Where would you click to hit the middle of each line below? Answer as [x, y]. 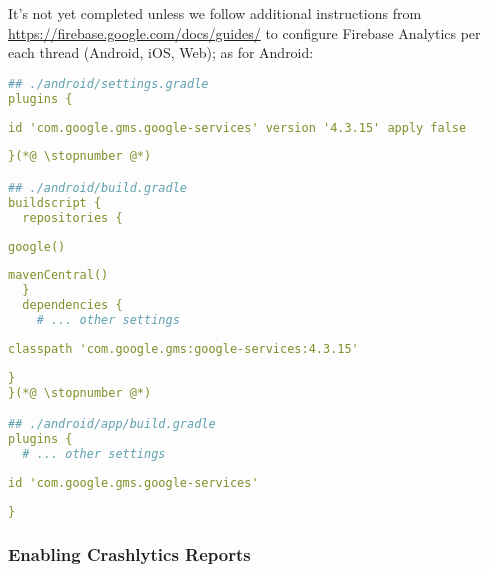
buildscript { [55, 202]
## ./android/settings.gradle [108, 83]
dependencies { [72, 305]
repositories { [72, 217]
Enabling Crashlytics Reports [129, 553]
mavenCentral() [58, 275]
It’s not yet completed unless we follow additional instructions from [215, 13]
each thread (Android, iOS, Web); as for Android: [161, 52]
